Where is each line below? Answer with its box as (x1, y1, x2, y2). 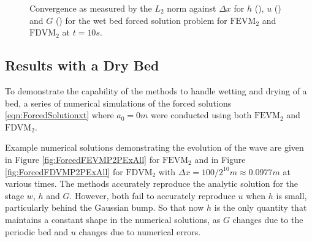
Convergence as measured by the (29, 2, 152, 14)
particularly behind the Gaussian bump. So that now (5, 201, 204, 214)
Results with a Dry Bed (5, 56, 159, 75)
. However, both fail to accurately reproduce (69, 189, 235, 202)
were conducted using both (151, 108, 252, 121)
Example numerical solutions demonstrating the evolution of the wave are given (5, 141, 304, 154)
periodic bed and (5, 225, 69, 238)
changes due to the (232, 213, 303, 225)
